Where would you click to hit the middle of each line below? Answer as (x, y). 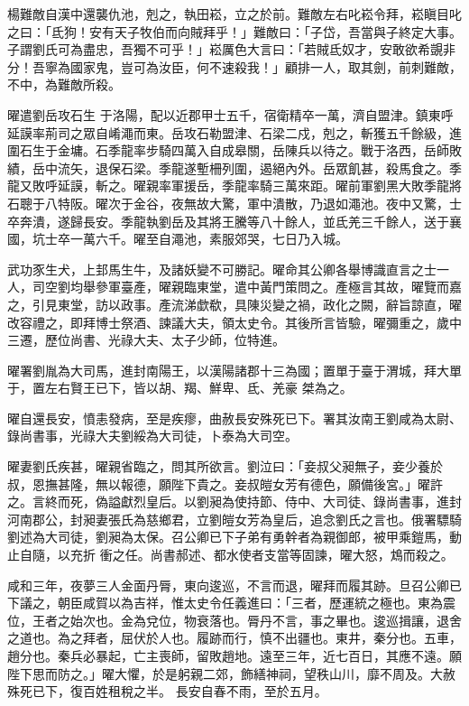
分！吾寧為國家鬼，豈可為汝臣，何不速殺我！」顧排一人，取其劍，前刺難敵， (234, 66)
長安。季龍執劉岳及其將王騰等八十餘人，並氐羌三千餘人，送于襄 (272, 221)
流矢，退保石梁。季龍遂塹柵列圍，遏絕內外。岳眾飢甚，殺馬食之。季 (259, 167)
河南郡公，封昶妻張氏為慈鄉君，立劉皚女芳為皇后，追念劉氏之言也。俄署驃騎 (234, 519)
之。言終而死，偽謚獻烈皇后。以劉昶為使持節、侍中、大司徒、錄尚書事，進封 (234, 502)
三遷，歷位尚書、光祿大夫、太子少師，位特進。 (146, 340)
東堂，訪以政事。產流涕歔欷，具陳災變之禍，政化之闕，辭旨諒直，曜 (259, 304)
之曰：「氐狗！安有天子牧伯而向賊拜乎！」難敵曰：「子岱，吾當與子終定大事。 (234, 31)
